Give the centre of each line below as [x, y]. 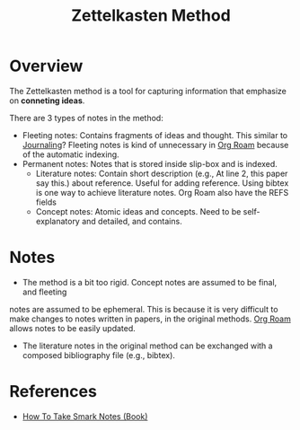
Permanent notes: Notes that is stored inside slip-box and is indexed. [150, 163]
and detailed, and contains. [132, 221]
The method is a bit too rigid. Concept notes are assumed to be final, [150, 282]
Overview [46, 66]
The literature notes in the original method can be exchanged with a [147, 346]
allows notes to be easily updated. [73, 328]
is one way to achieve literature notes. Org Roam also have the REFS [162, 192]
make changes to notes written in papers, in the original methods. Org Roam [150, 319]
